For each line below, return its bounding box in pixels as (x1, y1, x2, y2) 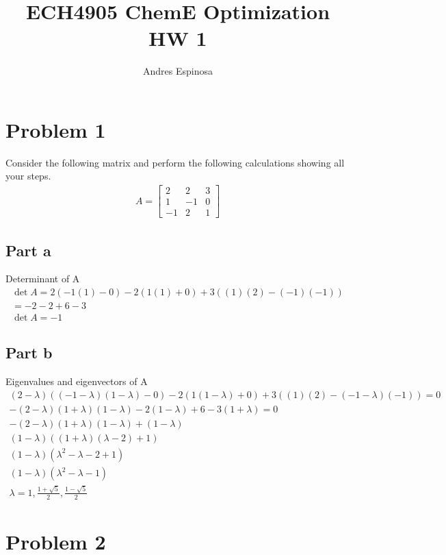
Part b (5, 342, 53, 363)
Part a (5, 239, 51, 260)
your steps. (5, 169, 51, 183)
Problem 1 (5, 115, 106, 143)
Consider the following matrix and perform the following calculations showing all (5, 155, 345, 169)
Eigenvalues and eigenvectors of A (5, 374, 148, 388)
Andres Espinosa (143, 64, 213, 78)
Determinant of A (5, 271, 80, 286)
